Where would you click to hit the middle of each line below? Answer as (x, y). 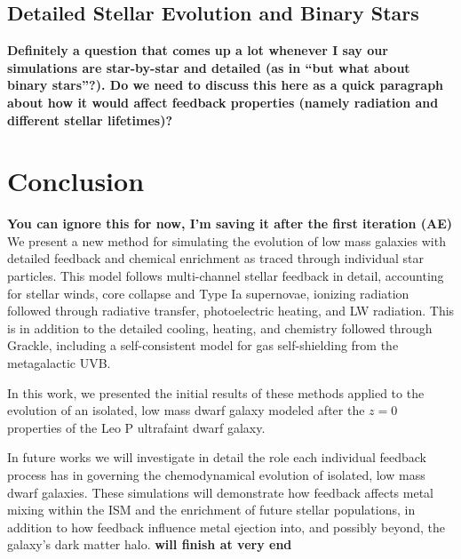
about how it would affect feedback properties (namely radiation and (223, 102)
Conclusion (76, 181)
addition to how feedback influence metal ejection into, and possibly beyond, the (226, 527)
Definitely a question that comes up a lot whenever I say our (198, 50)
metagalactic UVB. (59, 363)
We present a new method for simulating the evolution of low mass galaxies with (227, 240)
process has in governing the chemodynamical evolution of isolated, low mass (216, 475)
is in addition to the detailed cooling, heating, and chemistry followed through (220, 327)
